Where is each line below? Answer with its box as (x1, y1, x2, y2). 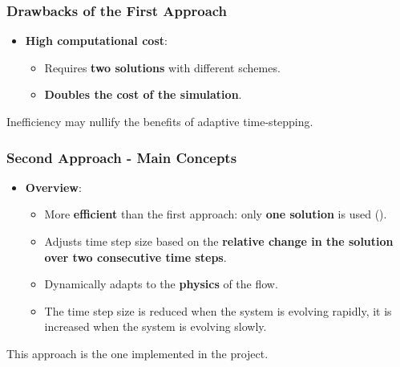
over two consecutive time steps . (44, 248, 227, 265)
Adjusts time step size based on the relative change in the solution (44, 233, 394, 249)
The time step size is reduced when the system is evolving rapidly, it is (44, 302, 392, 319)
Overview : (25, 178, 82, 195)
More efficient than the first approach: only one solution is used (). (44, 206, 387, 222)
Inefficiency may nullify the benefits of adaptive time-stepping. (6, 113, 313, 129)
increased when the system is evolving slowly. (44, 318, 267, 335)
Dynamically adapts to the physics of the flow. (44, 275, 278, 292)
